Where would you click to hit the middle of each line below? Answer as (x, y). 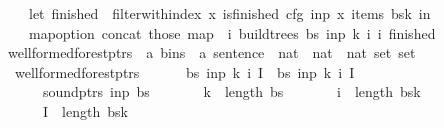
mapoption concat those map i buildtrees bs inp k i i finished (232, 32)
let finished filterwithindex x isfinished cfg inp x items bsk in (229, 13)
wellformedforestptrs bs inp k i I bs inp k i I (184, 71)
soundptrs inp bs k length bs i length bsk (231, 91)
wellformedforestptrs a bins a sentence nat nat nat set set (211, 52)
